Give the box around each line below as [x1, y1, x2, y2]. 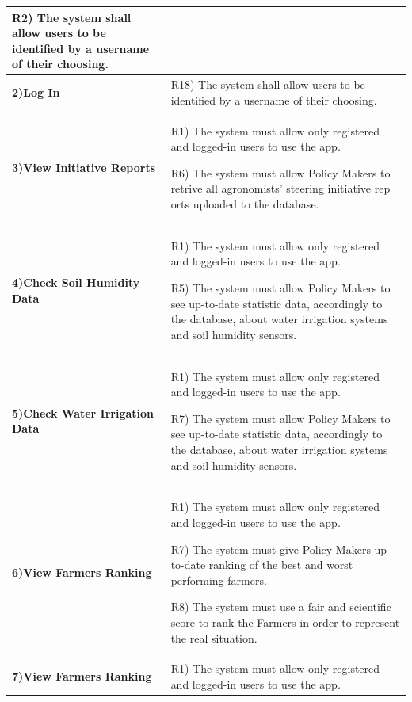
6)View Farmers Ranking [12, 563, 152, 580]
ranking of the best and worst [208, 556, 353, 573]
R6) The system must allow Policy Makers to [170, 164, 391, 181]
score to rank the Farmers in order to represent [170, 613, 400, 630]
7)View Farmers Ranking [12, 668, 152, 685]
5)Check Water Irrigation [12, 404, 154, 421]
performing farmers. [170, 571, 267, 588]
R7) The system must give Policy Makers [170, 540, 371, 557]
